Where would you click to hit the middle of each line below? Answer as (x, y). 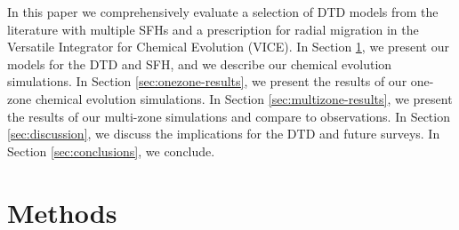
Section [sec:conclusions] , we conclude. (111, 151)
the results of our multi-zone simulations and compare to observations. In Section (229, 116)
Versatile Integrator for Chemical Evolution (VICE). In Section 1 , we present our (228, 47)
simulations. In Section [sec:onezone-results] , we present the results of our (207, 81)
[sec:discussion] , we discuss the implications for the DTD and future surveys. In (224, 134)
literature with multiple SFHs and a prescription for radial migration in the (213, 29)
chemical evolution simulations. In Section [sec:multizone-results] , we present (244, 98)
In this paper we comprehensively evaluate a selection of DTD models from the (223, 12)
